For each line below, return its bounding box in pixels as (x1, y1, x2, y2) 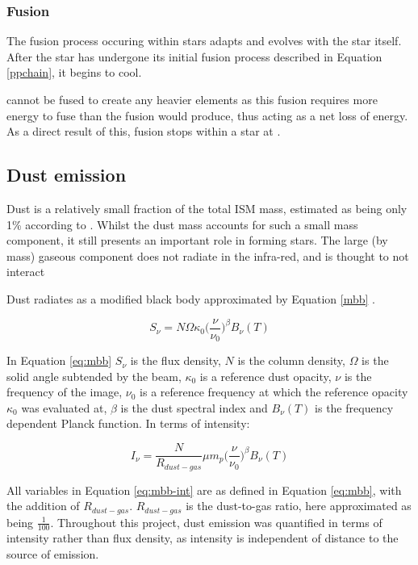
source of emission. (6, 546, 99, 563)
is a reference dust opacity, (199, 367, 332, 384)
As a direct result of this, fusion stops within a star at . (6, 123, 281, 140)
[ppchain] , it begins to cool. (6, 64, 142, 81)
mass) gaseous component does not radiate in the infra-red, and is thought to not (6, 247, 409, 264)
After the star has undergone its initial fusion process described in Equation (6, 48, 382, 65)
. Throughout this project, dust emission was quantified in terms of (50, 513, 382, 530)
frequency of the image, (6, 383, 123, 400)
